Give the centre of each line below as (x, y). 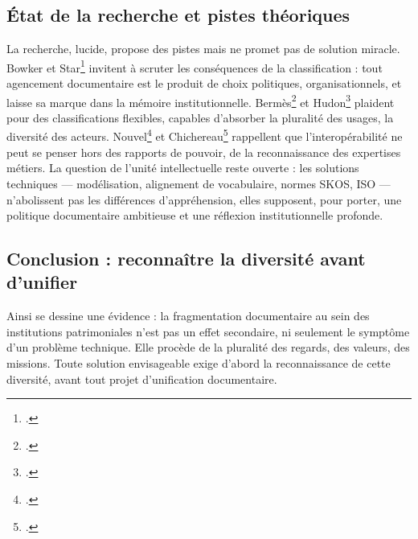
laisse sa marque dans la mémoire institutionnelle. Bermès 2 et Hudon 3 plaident (201, 101)
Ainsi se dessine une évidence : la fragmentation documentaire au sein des (188, 316)
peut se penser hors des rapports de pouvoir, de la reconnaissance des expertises (204, 152)
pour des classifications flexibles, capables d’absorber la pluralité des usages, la (200, 117)
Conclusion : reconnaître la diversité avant (186, 259)
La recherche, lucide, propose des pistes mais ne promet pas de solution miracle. (203, 49)
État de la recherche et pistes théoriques (178, 15)
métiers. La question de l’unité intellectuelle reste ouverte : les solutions (183, 168)
